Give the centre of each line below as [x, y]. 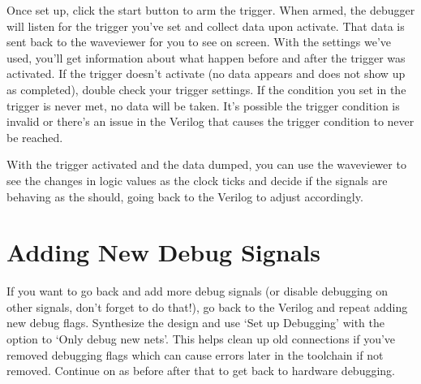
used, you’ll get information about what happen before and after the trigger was [206, 57]
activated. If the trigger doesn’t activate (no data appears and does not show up [206, 73]
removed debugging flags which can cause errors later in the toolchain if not [195, 354]
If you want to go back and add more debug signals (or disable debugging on [198, 291]
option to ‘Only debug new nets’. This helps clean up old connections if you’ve [201, 339]
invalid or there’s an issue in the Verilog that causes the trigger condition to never [210, 121]
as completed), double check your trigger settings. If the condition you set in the [206, 89]
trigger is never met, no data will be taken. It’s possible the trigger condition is [203, 105]
